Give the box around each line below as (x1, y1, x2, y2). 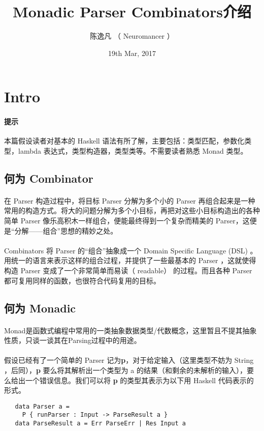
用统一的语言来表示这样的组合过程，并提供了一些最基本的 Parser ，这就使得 (4, 255, 256, 266)
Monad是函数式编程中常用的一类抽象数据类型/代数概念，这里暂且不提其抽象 (4, 325, 257, 335)
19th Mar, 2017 (108, 47, 156, 58)
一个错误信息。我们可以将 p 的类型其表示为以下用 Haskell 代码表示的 (25, 375, 254, 385)
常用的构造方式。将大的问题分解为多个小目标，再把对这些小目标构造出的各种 (4, 205, 260, 216)
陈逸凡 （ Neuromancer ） (90, 31, 174, 41)
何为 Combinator (4, 170, 93, 186)
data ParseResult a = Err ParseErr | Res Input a (15, 420, 186, 427)
